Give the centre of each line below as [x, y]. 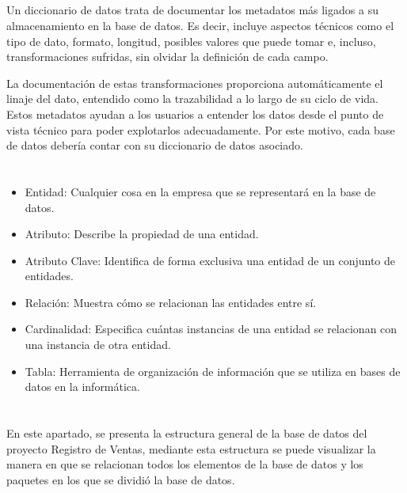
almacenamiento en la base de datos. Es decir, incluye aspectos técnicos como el [200, 25]
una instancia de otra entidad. [98, 345]
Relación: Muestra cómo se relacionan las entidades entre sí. [171, 302]
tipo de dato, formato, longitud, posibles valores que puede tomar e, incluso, [191, 41]
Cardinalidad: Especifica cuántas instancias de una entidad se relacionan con [211, 329]
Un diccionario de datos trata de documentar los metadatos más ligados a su [192, 10]
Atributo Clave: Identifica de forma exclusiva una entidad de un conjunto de [210, 260]
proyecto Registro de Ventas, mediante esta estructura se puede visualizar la [191, 448]
